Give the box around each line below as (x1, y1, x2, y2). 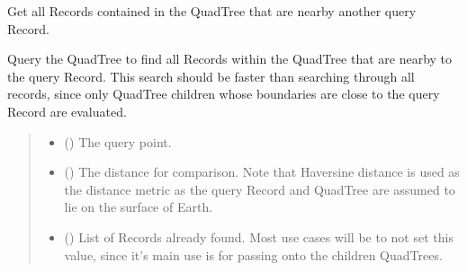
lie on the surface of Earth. (64, 197, 213, 216)
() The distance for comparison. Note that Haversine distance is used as (64, 162, 460, 181)
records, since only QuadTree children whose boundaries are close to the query (7, 84, 440, 103)
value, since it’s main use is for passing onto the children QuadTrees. (64, 245, 443, 264)
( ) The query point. (64, 132, 172, 151)
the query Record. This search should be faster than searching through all (7, 66, 415, 85)
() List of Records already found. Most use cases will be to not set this (64, 227, 454, 246)
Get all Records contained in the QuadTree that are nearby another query (7, 2, 417, 20)
